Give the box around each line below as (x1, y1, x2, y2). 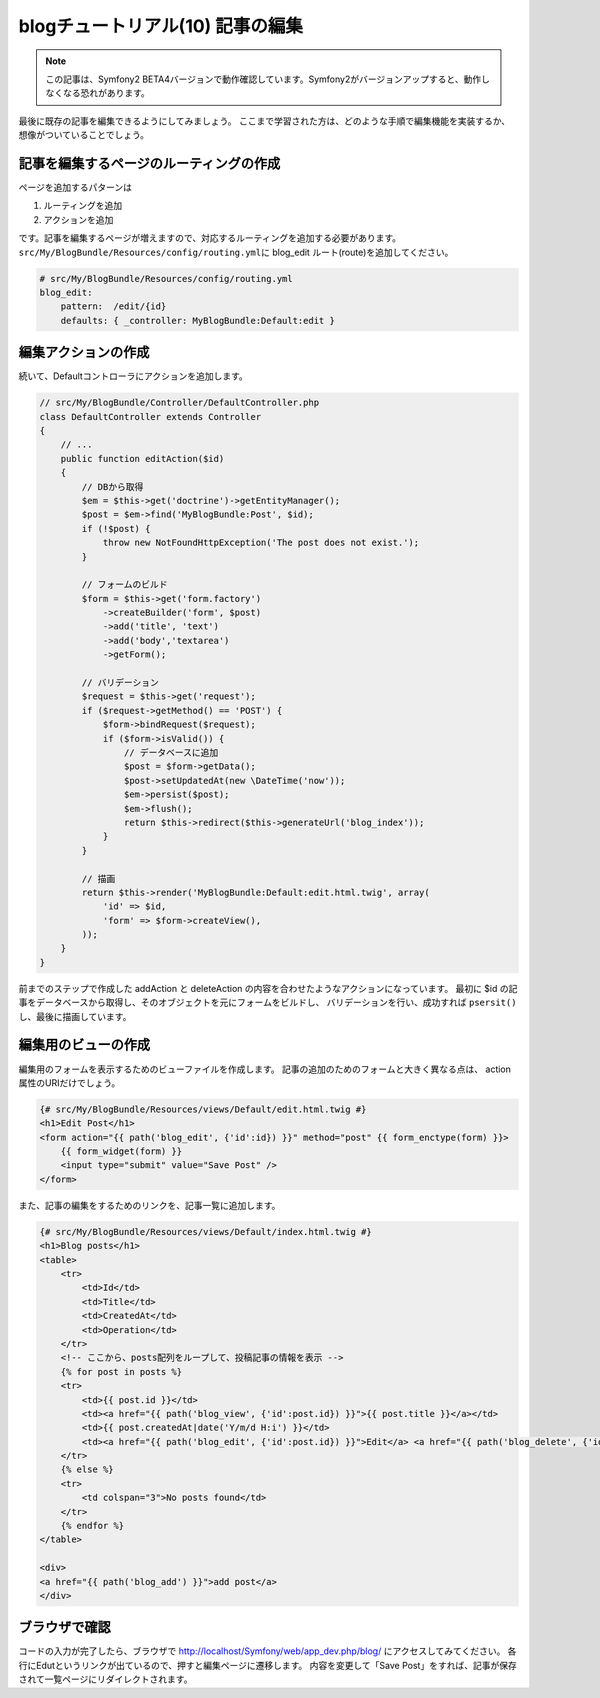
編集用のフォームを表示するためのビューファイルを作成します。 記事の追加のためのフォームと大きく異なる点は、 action (18, 1063, 512, 1075)
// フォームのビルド (81, 579, 168, 590)
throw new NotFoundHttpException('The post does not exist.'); (102, 537, 420, 549)
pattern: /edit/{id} (60, 301, 167, 312)
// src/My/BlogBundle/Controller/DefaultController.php (39, 397, 320, 409)
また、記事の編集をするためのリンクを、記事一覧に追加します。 (18, 1199, 281, 1211)
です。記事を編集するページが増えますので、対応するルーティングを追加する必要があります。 (18, 232, 402, 244)
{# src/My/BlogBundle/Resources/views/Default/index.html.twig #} (39, 1226, 372, 1237)
